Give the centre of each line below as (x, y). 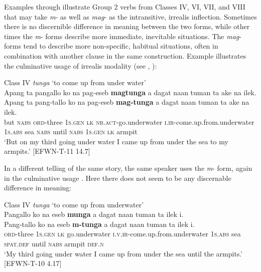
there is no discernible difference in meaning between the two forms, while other (127, 26)
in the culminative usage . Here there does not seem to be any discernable (118, 178)
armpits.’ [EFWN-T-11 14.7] (47, 151)
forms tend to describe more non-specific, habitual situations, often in (111, 46)
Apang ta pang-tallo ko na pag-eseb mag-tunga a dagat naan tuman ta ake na (127, 102)
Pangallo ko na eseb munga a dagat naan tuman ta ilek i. (94, 214)
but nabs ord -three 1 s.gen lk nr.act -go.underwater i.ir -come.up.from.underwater (129, 121)
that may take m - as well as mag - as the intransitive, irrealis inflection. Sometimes (130, 16)
